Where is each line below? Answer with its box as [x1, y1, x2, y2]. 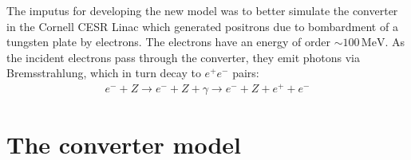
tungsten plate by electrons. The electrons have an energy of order [6, 33, 331, 50]
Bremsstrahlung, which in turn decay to [6, 64, 201, 81]
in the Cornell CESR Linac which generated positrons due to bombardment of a [6, 18, 398, 34]
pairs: [232, 64, 259, 81]
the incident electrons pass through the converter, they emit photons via [6, 49, 361, 65]
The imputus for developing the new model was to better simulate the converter [6, 2, 398, 18]
